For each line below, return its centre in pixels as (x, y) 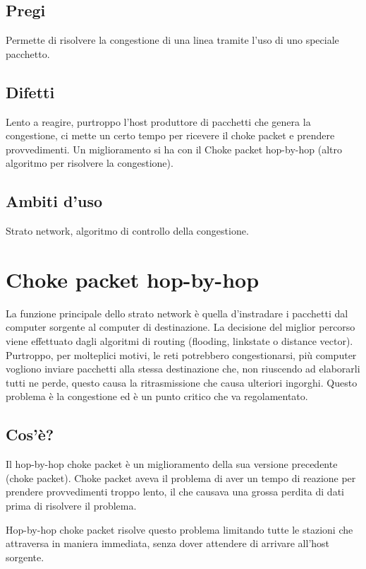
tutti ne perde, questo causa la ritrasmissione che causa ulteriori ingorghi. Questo (182, 382)
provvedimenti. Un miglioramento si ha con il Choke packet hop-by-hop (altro (174, 149)
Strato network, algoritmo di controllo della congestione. (127, 231)
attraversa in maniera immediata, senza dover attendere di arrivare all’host (168, 543)
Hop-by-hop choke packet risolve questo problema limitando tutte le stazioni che (179, 529)
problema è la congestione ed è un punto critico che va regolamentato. (157, 396)
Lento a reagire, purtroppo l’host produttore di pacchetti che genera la (158, 121)
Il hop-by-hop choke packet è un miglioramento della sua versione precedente (172, 464)
